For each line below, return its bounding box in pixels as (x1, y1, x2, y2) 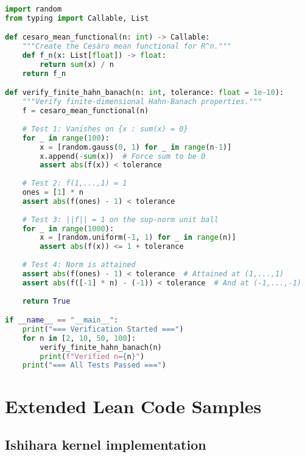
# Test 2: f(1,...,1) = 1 (22, 179, 127, 188)
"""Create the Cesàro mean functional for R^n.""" (22, 42, 232, 51)
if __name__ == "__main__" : (5, 316, 119, 325)
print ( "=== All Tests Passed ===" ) (22, 361, 166, 370)
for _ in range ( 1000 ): (22, 224, 114, 233)
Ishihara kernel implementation (5, 435, 206, 454)
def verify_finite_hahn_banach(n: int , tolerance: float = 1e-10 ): (5, 88, 284, 97)
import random (5, 5, 62, 13)
